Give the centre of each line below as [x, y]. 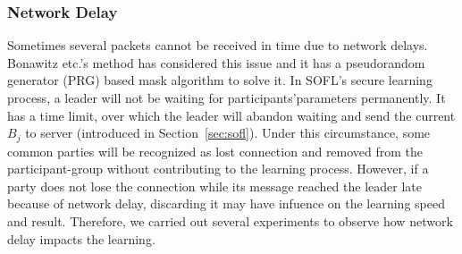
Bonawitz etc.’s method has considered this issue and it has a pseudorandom [216, 62]
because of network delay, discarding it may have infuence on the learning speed [226, 203]
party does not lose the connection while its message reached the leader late [214, 186]
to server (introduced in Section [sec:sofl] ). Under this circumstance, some [228, 133]
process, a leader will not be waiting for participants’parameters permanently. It [227, 97]
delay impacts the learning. [81, 238]
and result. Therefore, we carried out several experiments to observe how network [230, 221]
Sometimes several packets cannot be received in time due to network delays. [218, 45]
